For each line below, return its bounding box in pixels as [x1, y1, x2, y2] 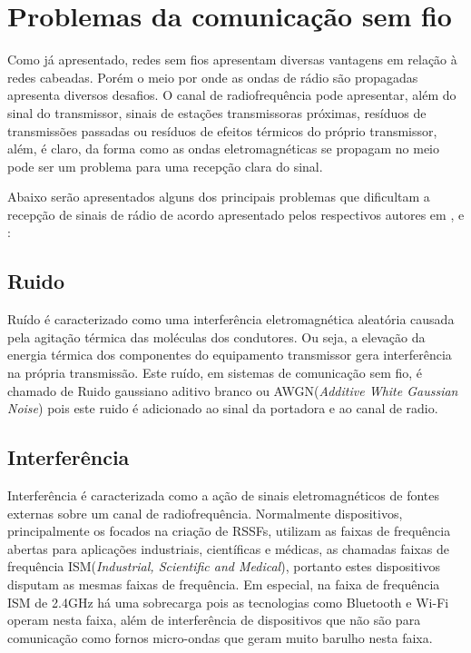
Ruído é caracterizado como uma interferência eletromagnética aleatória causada [7, 310, 455, 329]
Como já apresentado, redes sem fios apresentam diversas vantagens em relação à [7, 50, 457, 69]
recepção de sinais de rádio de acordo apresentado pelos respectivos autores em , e [7, 204, 465, 223]
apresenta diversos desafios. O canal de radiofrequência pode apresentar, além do [7, 85, 456, 104]
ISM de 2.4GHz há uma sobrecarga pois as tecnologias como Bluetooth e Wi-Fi [7, 592, 449, 611]
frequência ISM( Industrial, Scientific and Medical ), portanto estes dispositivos [7, 557, 441, 576]
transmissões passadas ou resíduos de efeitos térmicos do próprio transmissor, [7, 121, 437, 140]
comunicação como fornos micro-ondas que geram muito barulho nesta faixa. [7, 628, 433, 647]
